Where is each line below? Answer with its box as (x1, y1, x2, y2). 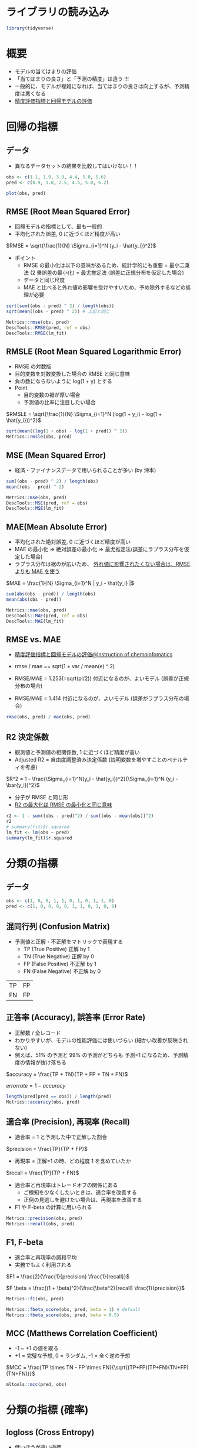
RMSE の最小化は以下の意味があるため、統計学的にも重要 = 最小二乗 (23, 262, 190, 269)
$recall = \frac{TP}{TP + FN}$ (6, 1169, 79, 1176)
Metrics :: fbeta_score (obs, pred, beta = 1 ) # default (6, 1306, 141, 1312)
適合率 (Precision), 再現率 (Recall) (6, 1117, 131, 1127)
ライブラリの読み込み (6, 5, 110, 19)
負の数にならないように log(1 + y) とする (14, 378, 113, 385)
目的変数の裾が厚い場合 (23, 391, 81, 399)
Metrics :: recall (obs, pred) (6, 1221, 75, 1227)
